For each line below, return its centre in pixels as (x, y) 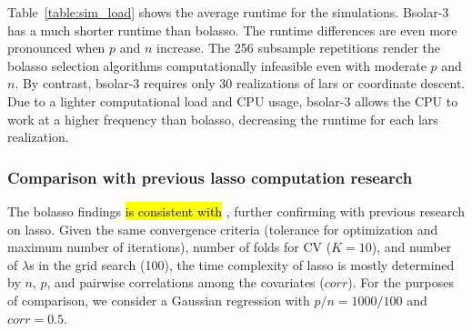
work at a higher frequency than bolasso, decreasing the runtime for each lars (223, 119)
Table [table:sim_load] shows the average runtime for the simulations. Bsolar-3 (228, 12)
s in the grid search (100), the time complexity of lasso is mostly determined (242, 264)
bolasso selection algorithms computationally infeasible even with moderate (217, 65)
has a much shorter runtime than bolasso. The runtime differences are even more (232, 30)
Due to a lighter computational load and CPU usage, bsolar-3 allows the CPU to (233, 100)
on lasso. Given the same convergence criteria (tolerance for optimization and (223, 229)
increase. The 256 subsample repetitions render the (299, 48)
